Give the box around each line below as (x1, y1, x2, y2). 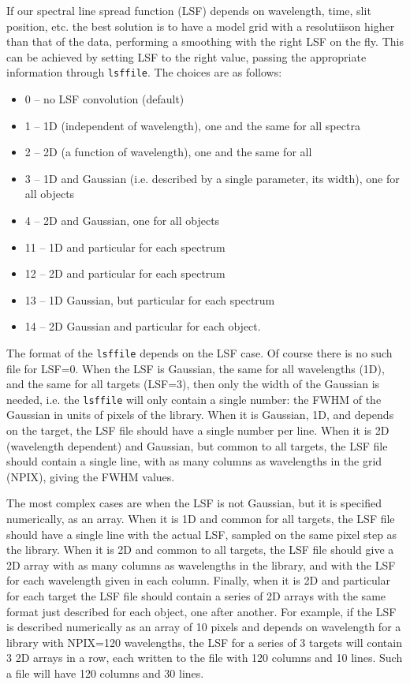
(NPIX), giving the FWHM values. (6, 468, 175, 484)
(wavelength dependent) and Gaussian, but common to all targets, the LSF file (6, 437, 388, 454)
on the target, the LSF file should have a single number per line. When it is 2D (6, 422, 389, 439)
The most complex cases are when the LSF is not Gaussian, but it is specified (6, 495, 382, 511)
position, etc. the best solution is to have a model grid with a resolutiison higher (6, 17, 395, 34)
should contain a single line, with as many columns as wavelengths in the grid (6, 453, 382, 469)
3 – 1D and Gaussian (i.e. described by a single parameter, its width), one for (24, 170, 400, 186)
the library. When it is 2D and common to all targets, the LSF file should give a (6, 541, 394, 558)
